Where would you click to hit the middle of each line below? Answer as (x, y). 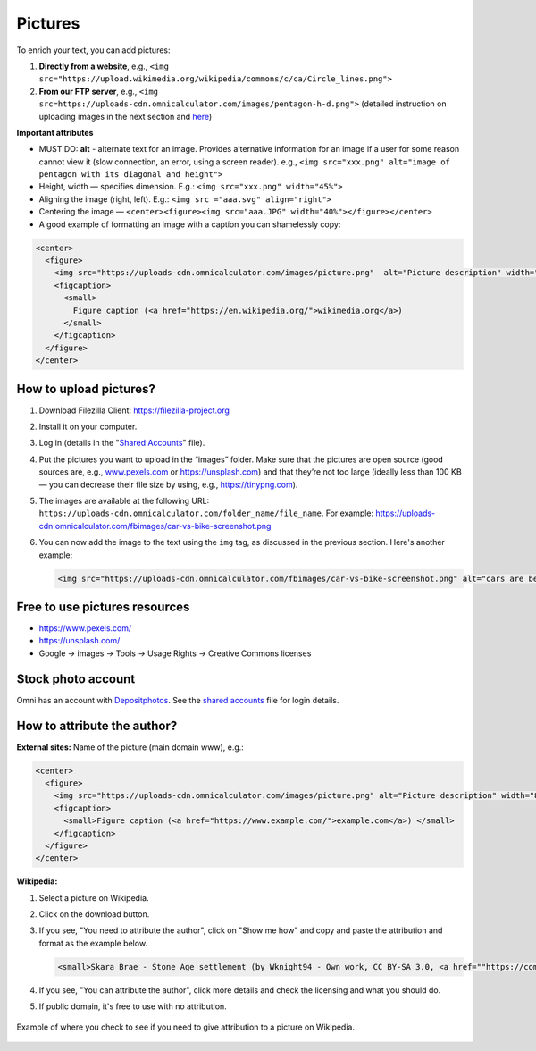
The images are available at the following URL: (124, 500)
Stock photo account (76, 679)
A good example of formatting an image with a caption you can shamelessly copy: (190, 224)
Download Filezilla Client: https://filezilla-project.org (134, 410)
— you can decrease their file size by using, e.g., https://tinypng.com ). (168, 484)
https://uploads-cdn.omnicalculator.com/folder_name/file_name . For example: (206, 513)
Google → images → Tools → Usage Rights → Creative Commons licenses (175, 653)
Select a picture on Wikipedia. (94, 897)
